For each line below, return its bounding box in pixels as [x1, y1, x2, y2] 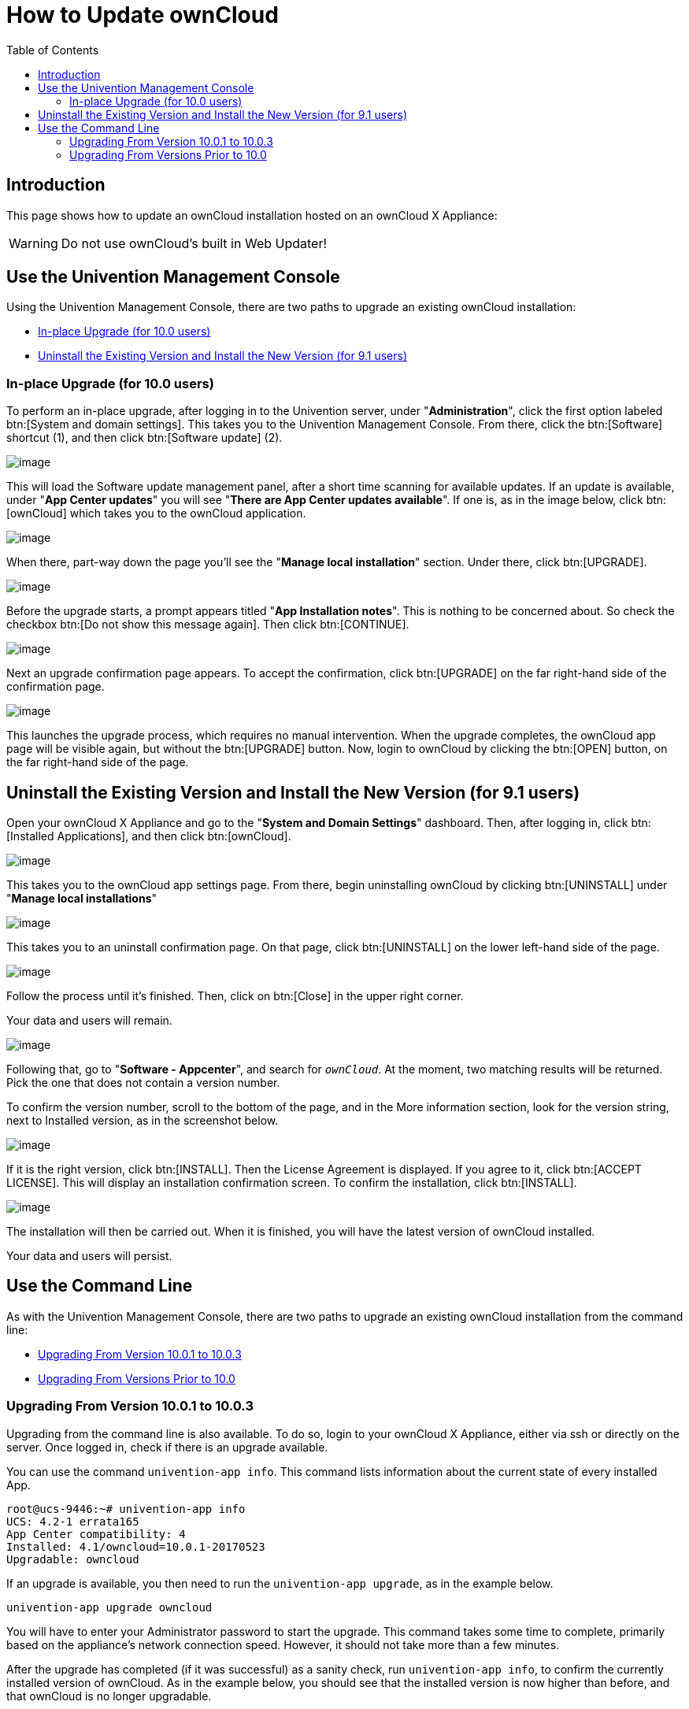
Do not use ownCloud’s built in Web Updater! [61, 235, 328, 251]
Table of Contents [6, 43, 99, 57]
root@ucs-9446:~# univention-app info [6, 1502, 246, 1515]
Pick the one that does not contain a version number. [6, 1076, 280, 1090]
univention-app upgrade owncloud [6, 1600, 213, 1614]
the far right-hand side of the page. [6, 755, 189, 769]
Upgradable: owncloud [6, 1552, 139, 1566]
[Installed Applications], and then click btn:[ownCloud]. [6, 829, 291, 843]
